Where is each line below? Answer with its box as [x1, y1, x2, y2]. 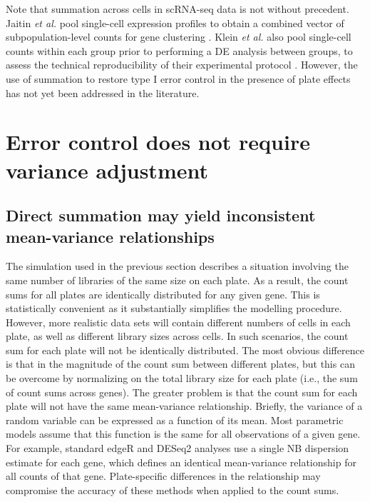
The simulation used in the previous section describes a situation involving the [6, 258, 349, 273]
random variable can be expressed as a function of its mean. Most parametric [6, 412, 344, 427]
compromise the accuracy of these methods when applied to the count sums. [6, 482, 339, 497]
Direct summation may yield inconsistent [6, 204, 316, 226]
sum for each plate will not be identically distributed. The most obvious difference [6, 342, 364, 357]
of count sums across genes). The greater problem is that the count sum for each [6, 384, 358, 399]
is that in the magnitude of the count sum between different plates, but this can [6, 356, 355, 371]
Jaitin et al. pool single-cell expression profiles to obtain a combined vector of [6, 15, 344, 30]
